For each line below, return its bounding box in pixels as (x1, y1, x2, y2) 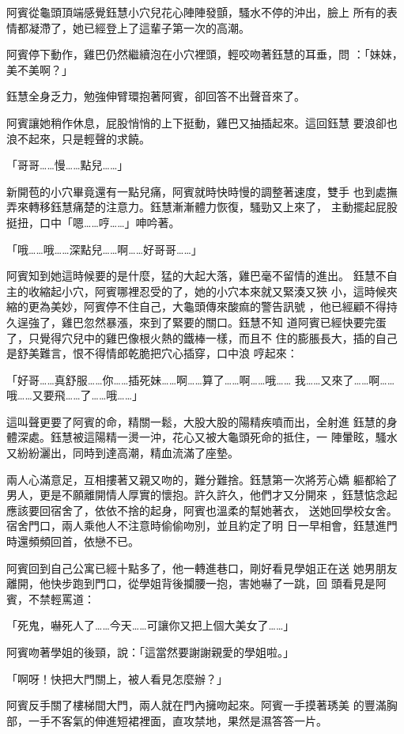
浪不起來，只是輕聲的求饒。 (6, 130, 150, 146)
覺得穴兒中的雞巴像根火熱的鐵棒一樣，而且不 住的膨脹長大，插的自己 (39, 329, 398, 346)
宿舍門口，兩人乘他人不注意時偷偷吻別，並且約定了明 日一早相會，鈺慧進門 (6, 517, 398, 534)
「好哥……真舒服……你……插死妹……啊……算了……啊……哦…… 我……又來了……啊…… (6, 371, 395, 388)
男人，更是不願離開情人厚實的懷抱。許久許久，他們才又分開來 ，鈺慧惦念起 (6, 486, 398, 503)
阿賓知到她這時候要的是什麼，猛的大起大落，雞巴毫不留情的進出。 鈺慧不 (6, 267, 387, 284)
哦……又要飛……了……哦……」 (6, 387, 144, 403)
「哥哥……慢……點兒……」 (6, 157, 129, 173)
